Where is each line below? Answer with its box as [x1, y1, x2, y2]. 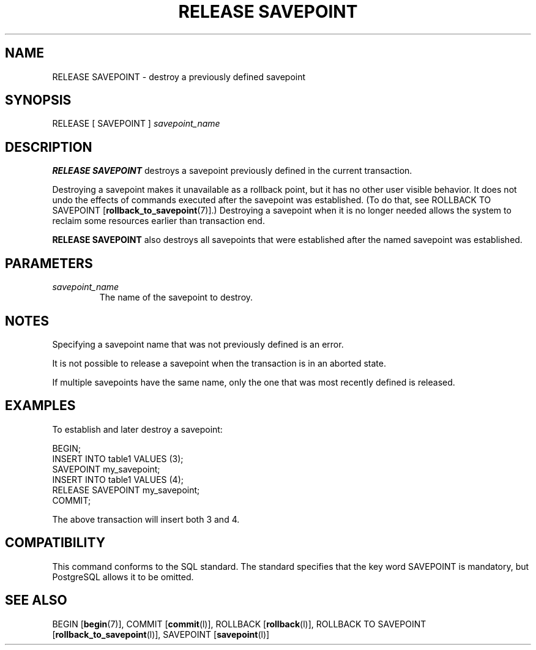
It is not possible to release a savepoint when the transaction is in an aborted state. [52, 357, 386, 368]
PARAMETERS [5, 255, 93, 271]
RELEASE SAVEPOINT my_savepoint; [52, 484, 200, 495]
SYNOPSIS [5, 92, 72, 108]
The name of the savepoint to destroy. [99, 292, 253, 303]
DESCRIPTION [5, 139, 92, 155]
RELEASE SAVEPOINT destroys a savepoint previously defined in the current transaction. [52, 165, 412, 176]
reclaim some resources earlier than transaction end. [52, 215, 265, 226]
